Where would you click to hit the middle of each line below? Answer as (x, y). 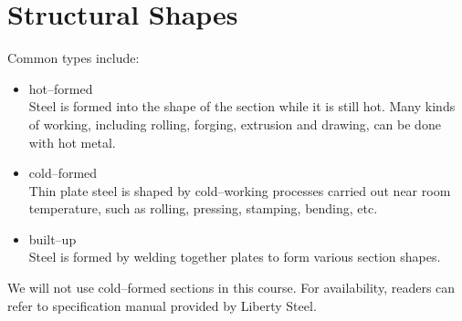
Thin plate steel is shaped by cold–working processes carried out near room (240, 190)
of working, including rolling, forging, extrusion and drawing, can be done (235, 124)
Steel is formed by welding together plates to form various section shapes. (235, 257)
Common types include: (73, 58)
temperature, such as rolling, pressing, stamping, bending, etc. (203, 208)
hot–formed (61, 88)
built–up (52, 238)
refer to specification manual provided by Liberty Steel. (162, 305)
